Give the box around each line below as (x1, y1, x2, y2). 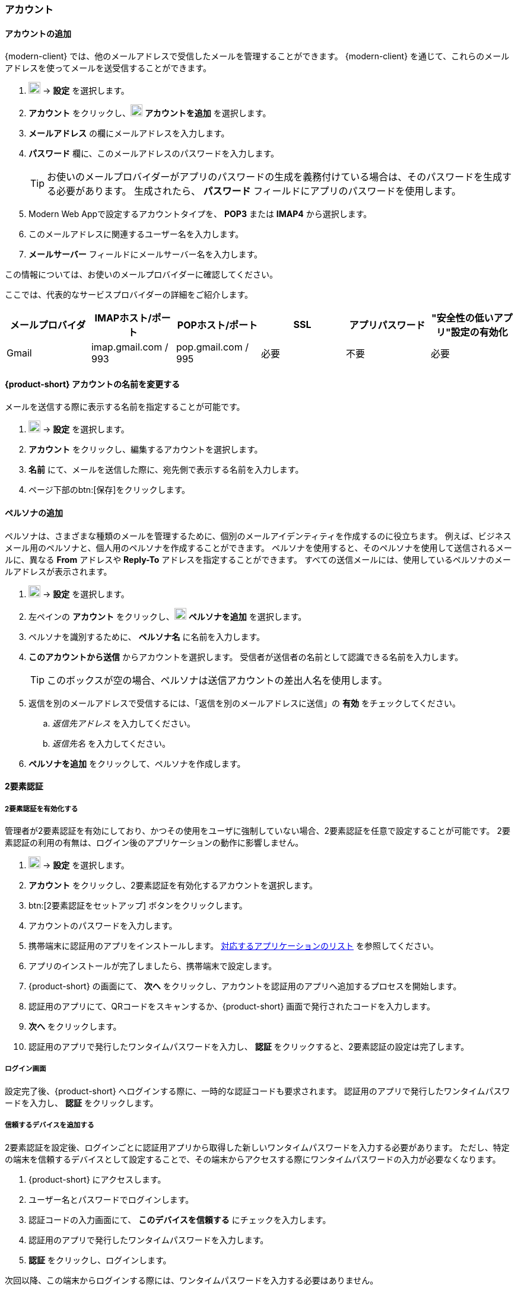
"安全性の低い (431, 312, 494, 324)
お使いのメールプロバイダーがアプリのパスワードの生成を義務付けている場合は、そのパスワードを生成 (47, 171, 503, 183)
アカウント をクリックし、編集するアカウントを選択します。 (28, 444, 263, 455)
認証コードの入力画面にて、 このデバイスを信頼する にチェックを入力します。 (28, 1214, 331, 1225)
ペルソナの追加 (5, 508, 63, 518)
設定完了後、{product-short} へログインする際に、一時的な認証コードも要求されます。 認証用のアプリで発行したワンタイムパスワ (5, 1085, 510, 1096)
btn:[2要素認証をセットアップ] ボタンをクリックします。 (28, 900, 247, 911)
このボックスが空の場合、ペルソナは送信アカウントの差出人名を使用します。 (47, 674, 387, 686)
